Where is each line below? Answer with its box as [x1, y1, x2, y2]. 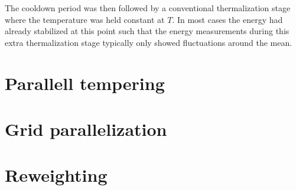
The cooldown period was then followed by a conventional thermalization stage [5, 2, 291, 14]
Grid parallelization [5, 116, 167, 141]
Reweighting [5, 163, 108, 187]
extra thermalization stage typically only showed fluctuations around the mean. [5, 36, 292, 48]
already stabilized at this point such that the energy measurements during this [5, 25, 290, 37]
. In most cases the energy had [172, 13, 283, 25]
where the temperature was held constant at [5, 13, 165, 25]
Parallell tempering [5, 71, 165, 95]
